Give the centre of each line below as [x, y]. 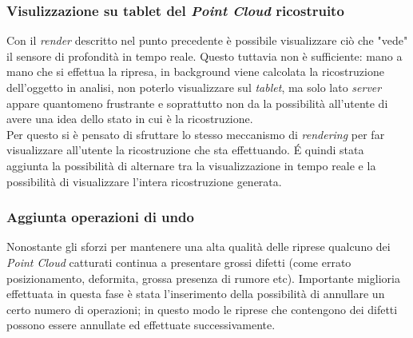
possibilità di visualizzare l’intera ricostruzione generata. [144, 181]
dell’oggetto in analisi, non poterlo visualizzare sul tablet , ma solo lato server [194, 87]
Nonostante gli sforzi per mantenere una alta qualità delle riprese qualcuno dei [199, 247]
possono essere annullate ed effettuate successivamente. [141, 325]
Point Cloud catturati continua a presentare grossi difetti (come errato [179, 262]
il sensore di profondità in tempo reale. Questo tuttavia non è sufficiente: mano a [205, 56]
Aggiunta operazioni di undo [100, 217]
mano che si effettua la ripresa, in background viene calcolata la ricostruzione [195, 72]
